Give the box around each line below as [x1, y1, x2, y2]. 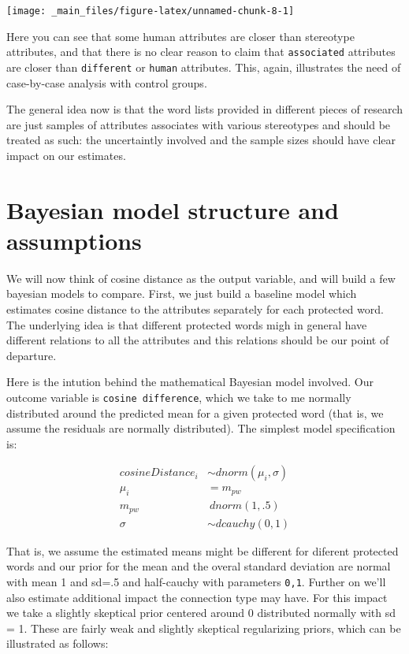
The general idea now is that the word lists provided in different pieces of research [6, 101, 403, 117]
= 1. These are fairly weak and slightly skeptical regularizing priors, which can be [6, 619, 401, 636]
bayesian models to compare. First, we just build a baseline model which [6, 285, 357, 302]
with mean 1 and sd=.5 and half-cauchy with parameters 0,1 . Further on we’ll [6, 574, 386, 589]
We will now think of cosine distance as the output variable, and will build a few [6, 269, 396, 286]
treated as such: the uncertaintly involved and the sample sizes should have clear [6, 132, 396, 148]
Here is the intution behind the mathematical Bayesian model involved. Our [6, 373, 374, 390]
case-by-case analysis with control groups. [6, 74, 207, 91]
